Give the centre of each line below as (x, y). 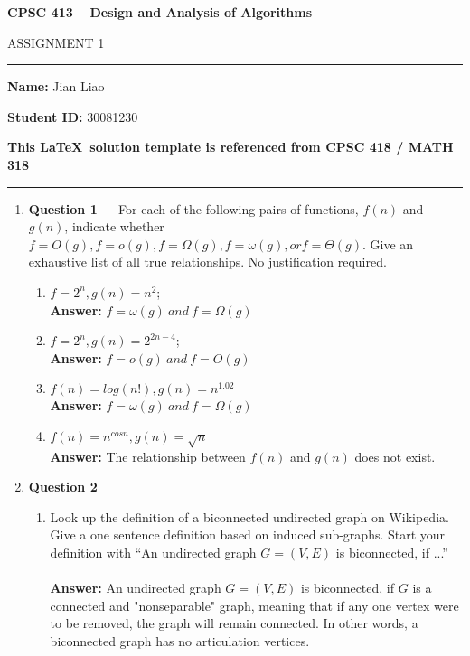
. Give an (388, 244)
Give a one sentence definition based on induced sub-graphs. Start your (248, 534)
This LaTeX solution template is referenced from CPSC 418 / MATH (230, 147)
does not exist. (395, 456)
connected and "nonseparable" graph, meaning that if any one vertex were (254, 605)
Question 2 (63, 487)
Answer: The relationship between (148, 456)
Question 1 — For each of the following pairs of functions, (193, 208)
